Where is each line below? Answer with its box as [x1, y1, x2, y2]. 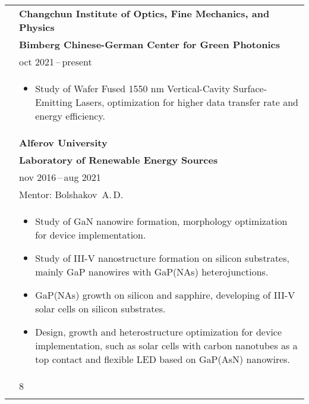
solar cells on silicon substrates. [35, 302, 166, 315]
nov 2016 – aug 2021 [19, 170, 101, 184]
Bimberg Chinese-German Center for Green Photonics [19, 37, 280, 51]
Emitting [35, 95, 72, 109]
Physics [19, 20, 55, 34]
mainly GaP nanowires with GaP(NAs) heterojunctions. [35, 265, 269, 278]
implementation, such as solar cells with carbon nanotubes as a [35, 339, 298, 352]
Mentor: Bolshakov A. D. [19, 187, 124, 201]
